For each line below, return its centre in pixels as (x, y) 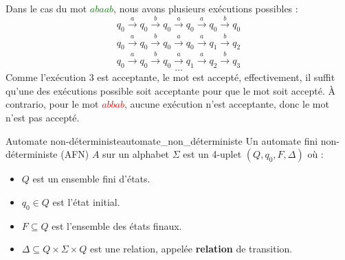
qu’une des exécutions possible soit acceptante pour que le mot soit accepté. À (170, 90)
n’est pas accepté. (43, 117)
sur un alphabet (136, 154)
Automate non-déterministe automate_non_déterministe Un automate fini (162, 140)
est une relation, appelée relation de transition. (191, 249)
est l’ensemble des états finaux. (117, 225)
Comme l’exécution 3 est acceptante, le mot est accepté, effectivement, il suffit (170, 77)
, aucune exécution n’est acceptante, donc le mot (227, 104)
